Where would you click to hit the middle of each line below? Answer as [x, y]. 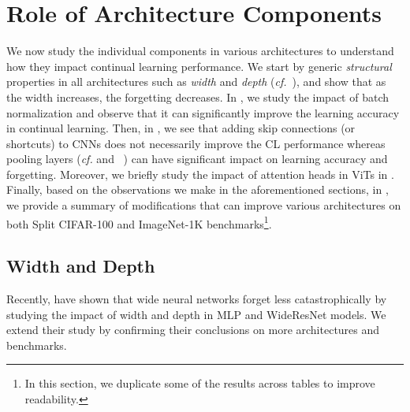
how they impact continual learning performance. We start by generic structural [199, 66]
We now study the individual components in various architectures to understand [200, 51]
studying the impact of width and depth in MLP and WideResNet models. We [196, 314]
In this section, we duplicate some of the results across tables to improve [200, 383]
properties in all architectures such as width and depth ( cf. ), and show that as [196, 82]
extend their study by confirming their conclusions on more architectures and [193, 330]
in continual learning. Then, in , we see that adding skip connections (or [181, 128]
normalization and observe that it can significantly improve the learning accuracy [203, 112]
